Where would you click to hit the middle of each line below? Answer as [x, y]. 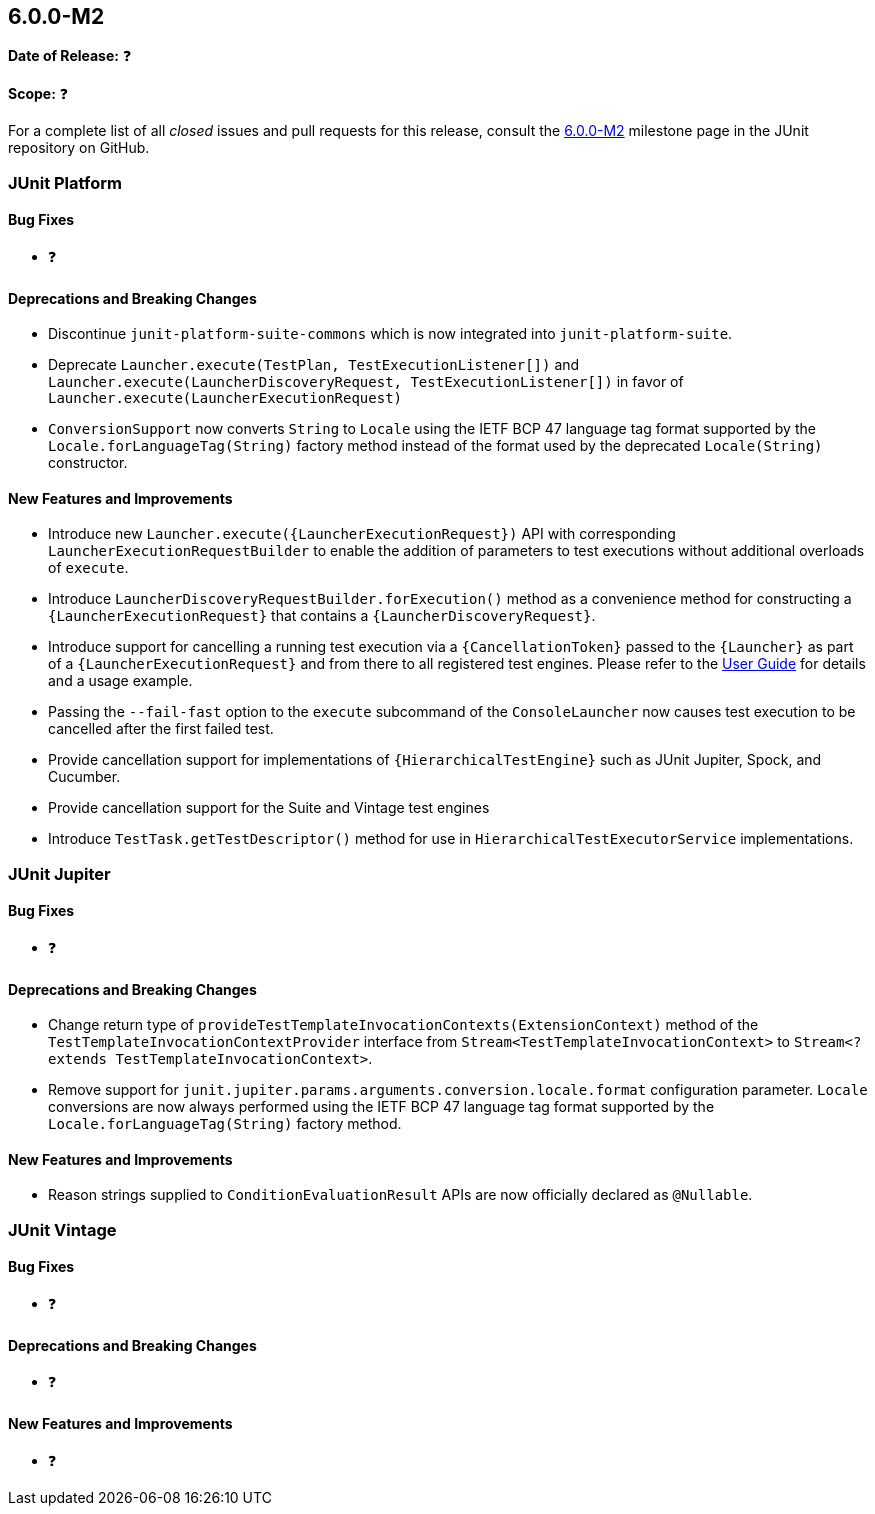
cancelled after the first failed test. [161, 729]
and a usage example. [120, 681]
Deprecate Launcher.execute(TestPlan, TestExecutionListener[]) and [314, 365]
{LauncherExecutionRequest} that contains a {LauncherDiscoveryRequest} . [322, 616]
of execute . [88, 568]
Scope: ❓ [38, 94]
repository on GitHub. [79, 148]
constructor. [88, 463]
